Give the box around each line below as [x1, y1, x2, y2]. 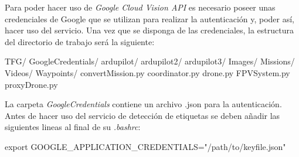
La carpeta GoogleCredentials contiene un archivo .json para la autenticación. [5, 98, 282, 110]
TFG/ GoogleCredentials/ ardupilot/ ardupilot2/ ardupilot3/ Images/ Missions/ [5, 55, 295, 67]
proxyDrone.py [5, 78, 58, 90]
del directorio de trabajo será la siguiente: [5, 35, 155, 47]
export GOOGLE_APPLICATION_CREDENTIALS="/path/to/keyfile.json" [5, 140, 286, 152]
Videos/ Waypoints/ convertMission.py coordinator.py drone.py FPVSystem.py [5, 66, 290, 78]
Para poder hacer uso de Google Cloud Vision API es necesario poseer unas [5, 1, 276, 13]
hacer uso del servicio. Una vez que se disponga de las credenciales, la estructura [5, 24, 294, 36]
